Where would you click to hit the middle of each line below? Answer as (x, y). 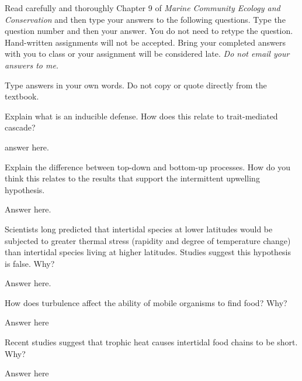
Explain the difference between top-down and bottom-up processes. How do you (147, 167)
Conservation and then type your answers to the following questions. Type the (145, 19)
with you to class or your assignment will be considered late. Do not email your (147, 54)
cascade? (20, 127)
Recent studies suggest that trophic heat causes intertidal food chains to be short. (151, 342)
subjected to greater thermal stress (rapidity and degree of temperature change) (148, 240)
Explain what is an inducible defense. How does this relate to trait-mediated (141, 116)
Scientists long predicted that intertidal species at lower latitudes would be (139, 229)
